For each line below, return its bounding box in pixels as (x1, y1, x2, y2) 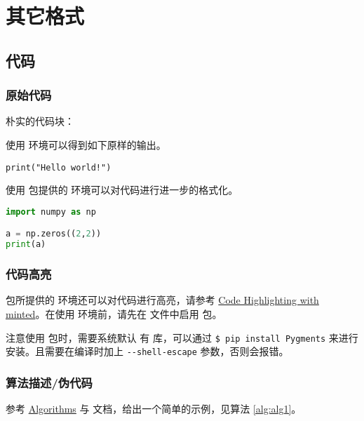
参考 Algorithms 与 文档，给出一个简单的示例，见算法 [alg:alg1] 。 (6, 401, 302, 416)
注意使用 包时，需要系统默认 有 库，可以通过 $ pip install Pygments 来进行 (6, 330, 358, 345)
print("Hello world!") (6, 162, 112, 173)
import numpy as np (6, 206, 96, 217)
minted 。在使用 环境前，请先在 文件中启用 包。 (6, 306, 222, 321)
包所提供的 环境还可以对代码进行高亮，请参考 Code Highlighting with (6, 293, 319, 307)
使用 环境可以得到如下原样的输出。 (6, 137, 166, 152)
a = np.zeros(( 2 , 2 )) (6, 229, 102, 239)
